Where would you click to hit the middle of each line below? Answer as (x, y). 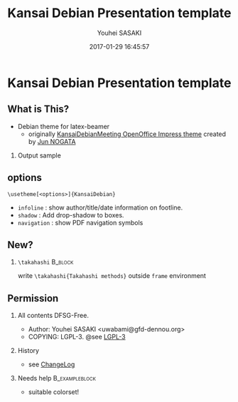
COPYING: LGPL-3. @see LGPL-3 (77, 337)
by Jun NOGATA (52, 141)
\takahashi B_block (45, 262)
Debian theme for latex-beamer (64, 126)
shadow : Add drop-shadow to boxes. (71, 215)
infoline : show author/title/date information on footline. (100, 207)
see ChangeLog (52, 364)
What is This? (38, 109)
